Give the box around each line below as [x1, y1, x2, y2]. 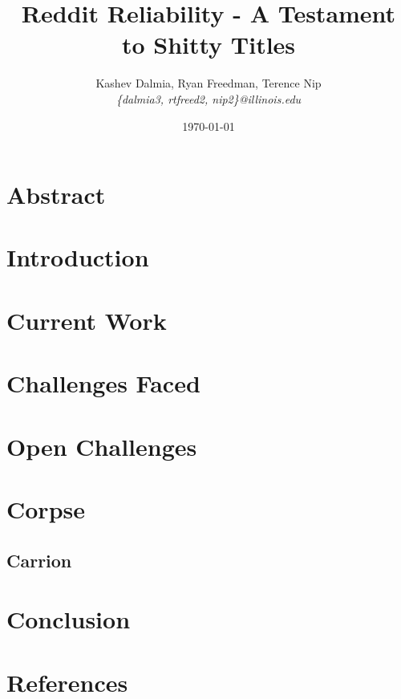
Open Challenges [6, 429, 197, 462]
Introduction [6, 241, 149, 274]
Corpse [6, 492, 86, 525]
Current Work [6, 303, 167, 336]
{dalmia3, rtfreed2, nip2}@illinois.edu [115, 90, 302, 107]
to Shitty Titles [121, 28, 296, 61]
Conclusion [6, 603, 131, 636]
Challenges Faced [6, 367, 200, 400]
